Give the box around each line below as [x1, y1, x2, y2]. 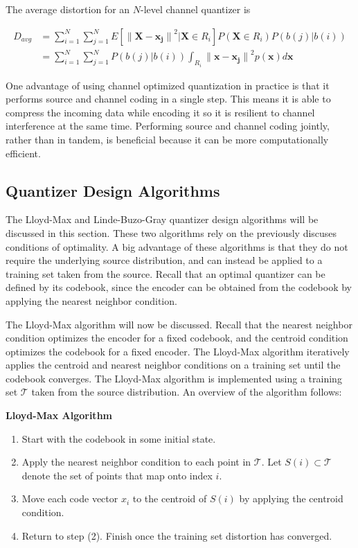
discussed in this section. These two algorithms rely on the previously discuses [6, 225, 337, 240]
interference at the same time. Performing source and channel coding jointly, [6, 118, 330, 133]
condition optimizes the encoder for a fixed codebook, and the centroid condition [6, 330, 348, 345]
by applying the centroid [239, 491, 343, 506]
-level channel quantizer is [141, 2, 251, 16]
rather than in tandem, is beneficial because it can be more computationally [6, 132, 329, 146]
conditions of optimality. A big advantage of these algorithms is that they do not [6, 239, 348, 254]
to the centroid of [132, 491, 207, 506]
